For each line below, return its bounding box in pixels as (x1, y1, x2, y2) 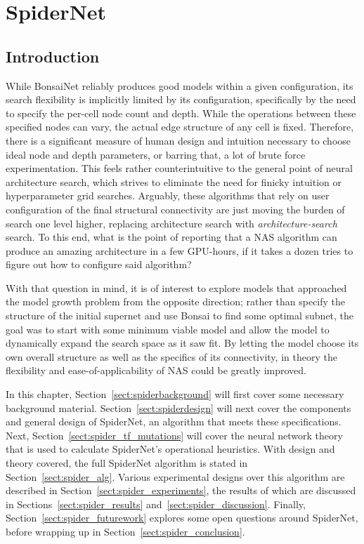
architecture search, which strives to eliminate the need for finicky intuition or (6, 174, 342, 189)
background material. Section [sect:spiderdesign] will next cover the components (6, 400, 351, 415)
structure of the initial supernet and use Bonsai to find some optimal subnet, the (6, 308, 354, 323)
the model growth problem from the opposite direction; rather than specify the (6, 294, 346, 309)
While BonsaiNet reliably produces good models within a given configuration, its (6, 78, 353, 93)
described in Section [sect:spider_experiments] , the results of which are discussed (6, 483, 356, 498)
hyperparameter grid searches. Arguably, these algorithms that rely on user (6, 188, 330, 203)
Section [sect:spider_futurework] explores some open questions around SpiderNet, (6, 510, 358, 525)
